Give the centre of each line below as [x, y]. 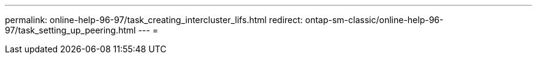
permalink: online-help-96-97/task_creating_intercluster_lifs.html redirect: [154, 20]
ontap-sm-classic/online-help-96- [374, 20]
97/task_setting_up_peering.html [70, 30]
